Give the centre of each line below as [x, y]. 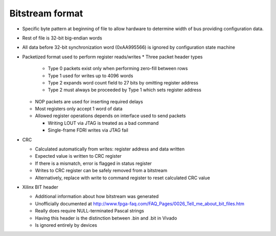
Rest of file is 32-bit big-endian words [62, 38]
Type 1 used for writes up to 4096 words [90, 76]
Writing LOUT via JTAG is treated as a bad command [103, 123]
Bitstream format [46, 13]
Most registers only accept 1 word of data [79, 109]
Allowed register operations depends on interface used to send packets [110, 116]
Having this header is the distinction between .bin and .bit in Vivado [106, 218]
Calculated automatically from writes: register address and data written [110, 149]
